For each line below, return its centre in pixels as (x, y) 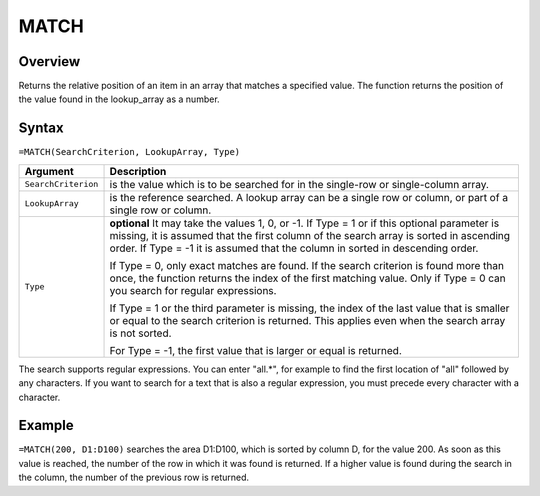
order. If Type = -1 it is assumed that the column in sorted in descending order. (294, 248)
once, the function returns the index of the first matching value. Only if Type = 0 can (308, 278)
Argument (49, 171)
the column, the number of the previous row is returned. (134, 477)
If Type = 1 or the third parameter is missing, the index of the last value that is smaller (309, 308)
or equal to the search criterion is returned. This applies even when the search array (307, 320)
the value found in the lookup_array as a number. (119, 99)
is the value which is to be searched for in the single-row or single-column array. (299, 184)
